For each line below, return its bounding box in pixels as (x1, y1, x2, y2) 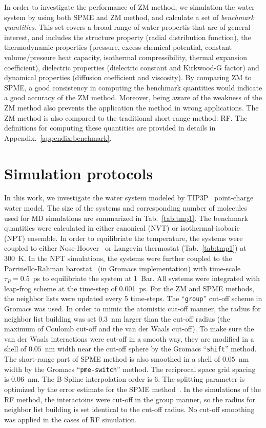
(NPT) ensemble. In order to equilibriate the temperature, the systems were (4, 232, 243, 243)
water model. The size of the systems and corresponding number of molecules (4, 202, 247, 213)
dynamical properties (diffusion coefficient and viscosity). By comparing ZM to (4, 72, 252, 83)
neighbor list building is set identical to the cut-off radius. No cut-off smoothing (4, 404, 255, 415)
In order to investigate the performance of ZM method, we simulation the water (4, 2, 255, 12)
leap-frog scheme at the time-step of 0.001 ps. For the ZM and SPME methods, (4, 283, 254, 293)
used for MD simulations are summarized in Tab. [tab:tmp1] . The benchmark (4, 212, 248, 223)
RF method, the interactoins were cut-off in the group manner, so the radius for (4, 394, 256, 404)
